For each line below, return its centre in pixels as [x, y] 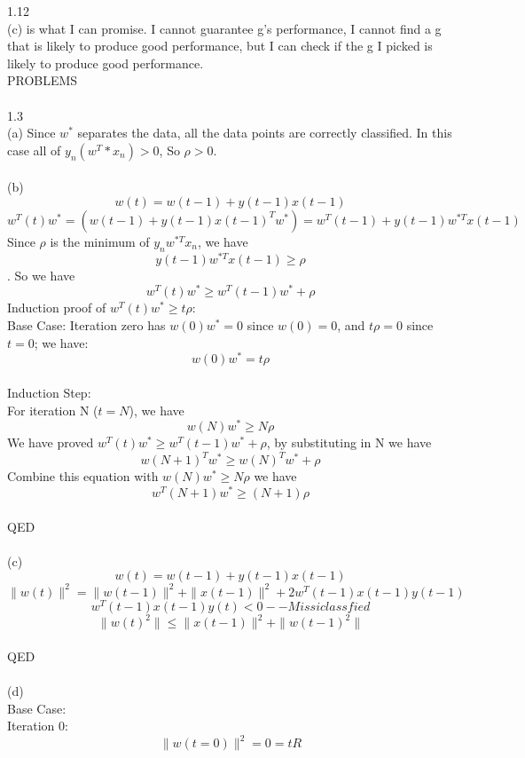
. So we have [41, 275]
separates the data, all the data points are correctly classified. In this [265, 133]
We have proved [51, 442]
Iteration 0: [38, 726]
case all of [34, 150]
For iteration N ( [53, 410]
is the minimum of [100, 241]
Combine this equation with [83, 476]
